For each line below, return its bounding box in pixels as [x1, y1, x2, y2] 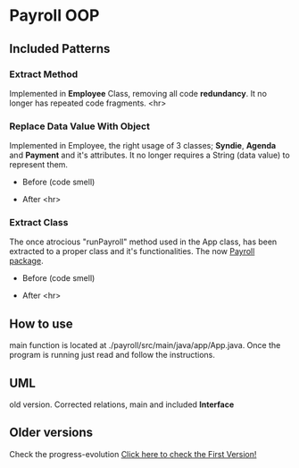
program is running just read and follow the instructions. [9, 350, 216, 361]
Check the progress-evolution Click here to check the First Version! [9, 448, 257, 459]
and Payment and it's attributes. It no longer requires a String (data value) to [9, 149, 290, 161]
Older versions [9, 425, 94, 440]
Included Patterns [9, 41, 111, 56]
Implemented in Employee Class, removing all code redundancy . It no [9, 88, 268, 98]
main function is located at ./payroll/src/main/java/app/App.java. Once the [9, 340, 281, 351]
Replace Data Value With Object [9, 120, 150, 132]
